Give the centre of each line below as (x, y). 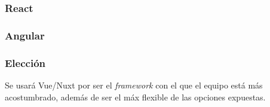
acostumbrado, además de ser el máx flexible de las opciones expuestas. (135, 97)
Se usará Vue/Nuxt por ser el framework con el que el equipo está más (134, 85)
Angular (25, 35)
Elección (25, 62)
